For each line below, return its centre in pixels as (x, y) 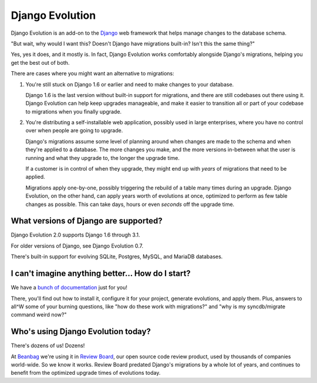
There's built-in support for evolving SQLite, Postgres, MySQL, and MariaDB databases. (117, 257)
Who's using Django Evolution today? (81, 332)
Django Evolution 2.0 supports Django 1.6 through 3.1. (75, 235)
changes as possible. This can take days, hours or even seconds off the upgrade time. (130, 204)
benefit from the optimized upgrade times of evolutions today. (86, 373)
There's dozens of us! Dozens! (48, 346)
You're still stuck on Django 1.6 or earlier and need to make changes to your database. (130, 84)
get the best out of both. (40, 62)
